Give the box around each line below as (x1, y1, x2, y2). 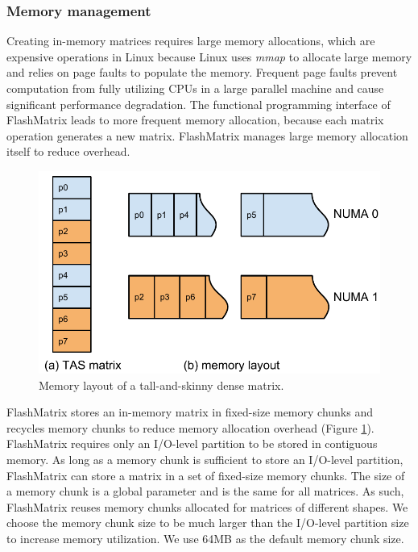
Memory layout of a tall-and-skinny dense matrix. (39, 376, 284, 393)
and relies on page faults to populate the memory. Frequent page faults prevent (6, 64, 398, 81)
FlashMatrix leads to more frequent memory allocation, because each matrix (6, 111, 384, 128)
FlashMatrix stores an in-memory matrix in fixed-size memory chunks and (6, 404, 373, 420)
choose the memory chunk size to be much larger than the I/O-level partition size (6, 514, 409, 531)
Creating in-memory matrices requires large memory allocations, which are (6, 32, 375, 49)
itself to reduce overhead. (6, 143, 130, 160)
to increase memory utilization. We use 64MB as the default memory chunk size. (6, 530, 404, 547)
